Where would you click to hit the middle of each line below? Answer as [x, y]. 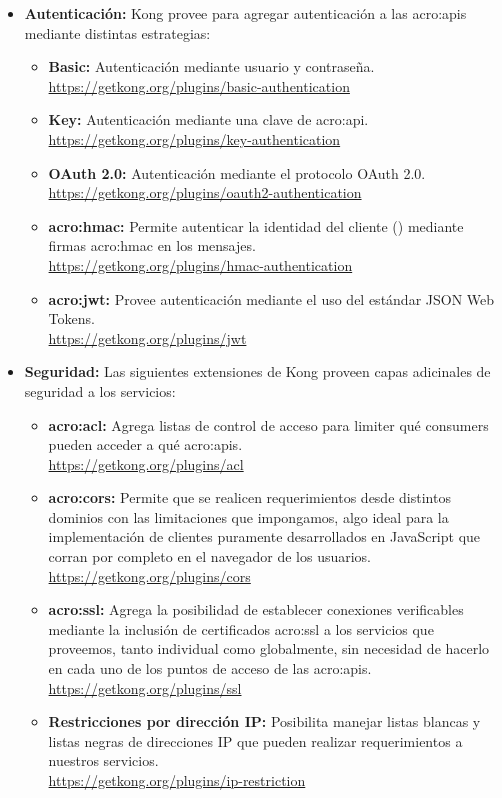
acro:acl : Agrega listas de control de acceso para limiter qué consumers [268, 424]
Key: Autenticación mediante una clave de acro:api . [208, 119]
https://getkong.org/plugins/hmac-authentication [200, 264]
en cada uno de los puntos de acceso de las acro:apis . [210, 668]
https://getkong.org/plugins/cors [149, 575]
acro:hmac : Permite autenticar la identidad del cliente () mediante [256, 225]
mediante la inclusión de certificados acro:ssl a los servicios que [241, 628]
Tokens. [71, 318]
